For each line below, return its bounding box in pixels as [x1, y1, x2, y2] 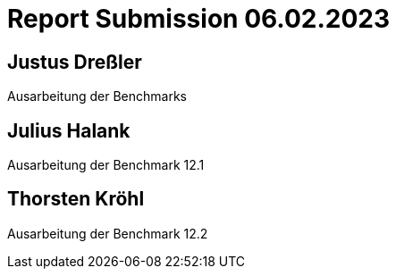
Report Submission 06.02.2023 [7, 4, 390, 34]
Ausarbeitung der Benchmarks [7, 88, 187, 105]
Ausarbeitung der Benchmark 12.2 [7, 225, 208, 241]
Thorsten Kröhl [7, 188, 145, 211]
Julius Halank [7, 119, 131, 142]
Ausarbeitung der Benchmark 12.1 [7, 157, 205, 173]
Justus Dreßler [7, 50, 142, 73]
